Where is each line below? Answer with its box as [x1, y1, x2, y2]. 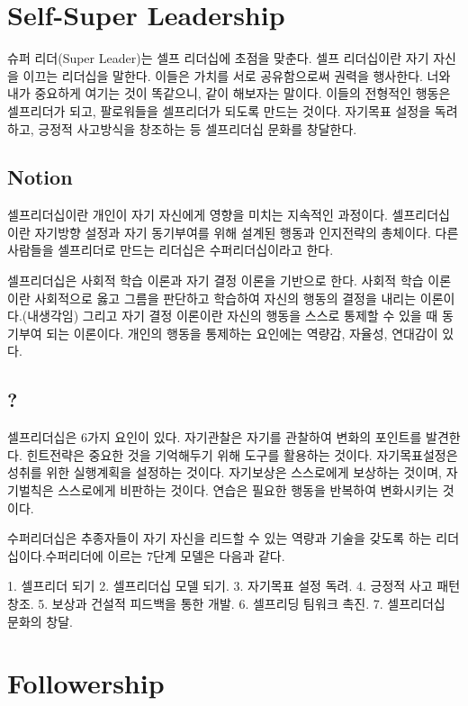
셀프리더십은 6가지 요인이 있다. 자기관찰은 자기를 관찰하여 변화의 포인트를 [7, 428, 422, 447]
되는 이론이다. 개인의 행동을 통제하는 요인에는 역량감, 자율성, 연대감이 [46, 323, 438, 342]
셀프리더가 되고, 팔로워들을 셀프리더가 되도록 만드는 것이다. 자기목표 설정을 [7, 101, 431, 120]
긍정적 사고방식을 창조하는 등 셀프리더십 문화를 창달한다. [38, 119, 357, 138]
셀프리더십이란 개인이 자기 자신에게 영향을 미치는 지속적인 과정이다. [7, 205, 388, 224]
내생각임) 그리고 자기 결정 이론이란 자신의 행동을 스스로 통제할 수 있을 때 [27, 306, 438, 325]
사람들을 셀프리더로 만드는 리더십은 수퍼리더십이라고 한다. [7, 240, 334, 259]
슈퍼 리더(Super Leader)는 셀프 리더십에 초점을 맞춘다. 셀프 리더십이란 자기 [7, 49, 429, 68]
